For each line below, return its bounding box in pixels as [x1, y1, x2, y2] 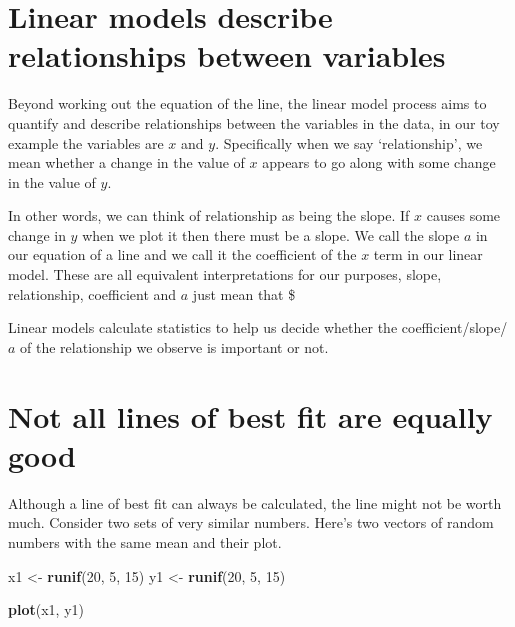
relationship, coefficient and [8, 283, 177, 304]
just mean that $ [192, 283, 296, 304]
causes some [426, 205, 501, 226]
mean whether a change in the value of [8, 152, 245, 173]
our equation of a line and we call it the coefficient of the [8, 244, 357, 265]
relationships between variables [8, 35, 446, 76]
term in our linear [373, 244, 483, 265]
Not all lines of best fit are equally [8, 395, 493, 436]
